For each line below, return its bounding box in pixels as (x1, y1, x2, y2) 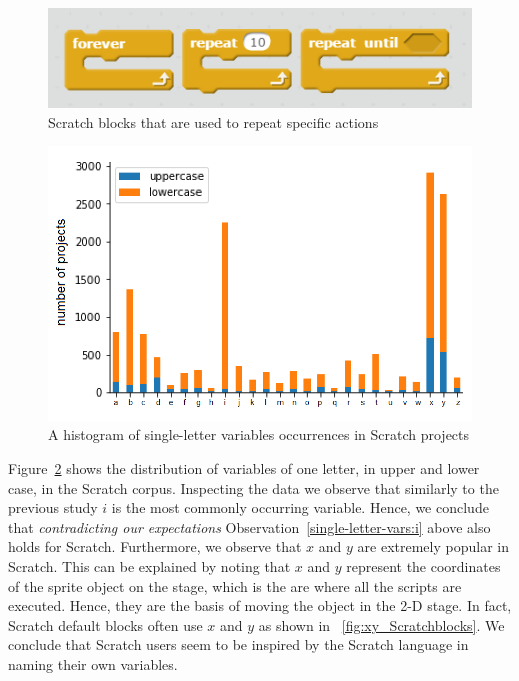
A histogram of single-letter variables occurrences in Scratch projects (48, 424, 470, 445)
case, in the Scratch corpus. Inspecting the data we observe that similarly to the (8, 477, 499, 498)
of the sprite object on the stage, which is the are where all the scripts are (8, 575, 462, 596)
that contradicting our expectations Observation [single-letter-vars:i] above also (8, 516, 491, 537)
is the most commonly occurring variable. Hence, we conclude (111, 497, 489, 518)
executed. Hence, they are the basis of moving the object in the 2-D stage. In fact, (8, 595, 512, 616)
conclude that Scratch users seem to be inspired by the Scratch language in (8, 634, 469, 655)
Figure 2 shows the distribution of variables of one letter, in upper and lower (8, 457, 480, 478)
